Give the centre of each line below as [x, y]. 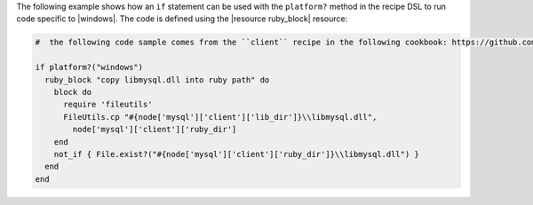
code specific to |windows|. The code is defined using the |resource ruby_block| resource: [182, 19]
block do [73, 92]
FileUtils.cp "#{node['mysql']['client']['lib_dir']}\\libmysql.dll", [220, 117]
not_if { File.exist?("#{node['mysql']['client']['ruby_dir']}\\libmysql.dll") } [236, 154]
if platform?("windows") [89, 67]
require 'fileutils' [108, 105]
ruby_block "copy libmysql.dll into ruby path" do [157, 79]
